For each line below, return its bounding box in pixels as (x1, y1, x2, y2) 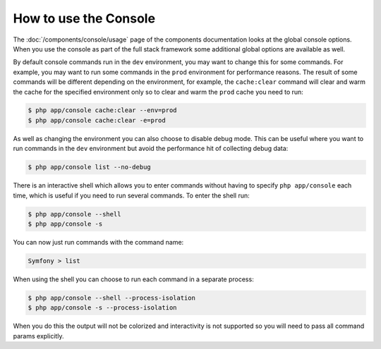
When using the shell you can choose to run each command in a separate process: (13, 275, 254, 283)
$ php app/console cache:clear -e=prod (28, 116, 166, 124)
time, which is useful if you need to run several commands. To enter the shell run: (13, 191, 250, 200)
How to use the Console (13, 11, 155, 26)
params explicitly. (13, 331, 64, 340)
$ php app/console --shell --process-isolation (28, 293, 195, 302)
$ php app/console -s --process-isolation (28, 304, 177, 312)
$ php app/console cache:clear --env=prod (28, 106, 177, 114)
